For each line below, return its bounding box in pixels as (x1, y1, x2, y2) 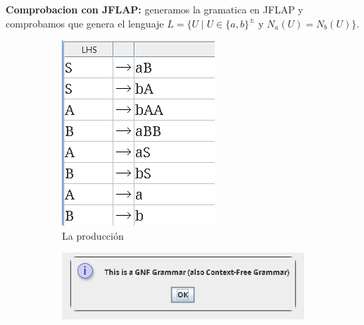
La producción (62, 228, 124, 243)
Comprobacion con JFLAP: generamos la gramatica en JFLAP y (6, 2, 303, 16)
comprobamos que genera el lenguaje (6, 16, 164, 30)
